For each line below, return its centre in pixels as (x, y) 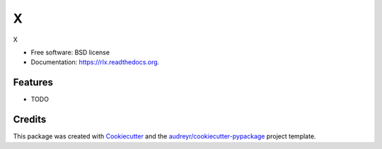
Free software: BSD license (70, 52)
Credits (30, 120)
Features (33, 82)
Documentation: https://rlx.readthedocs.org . (95, 62)
